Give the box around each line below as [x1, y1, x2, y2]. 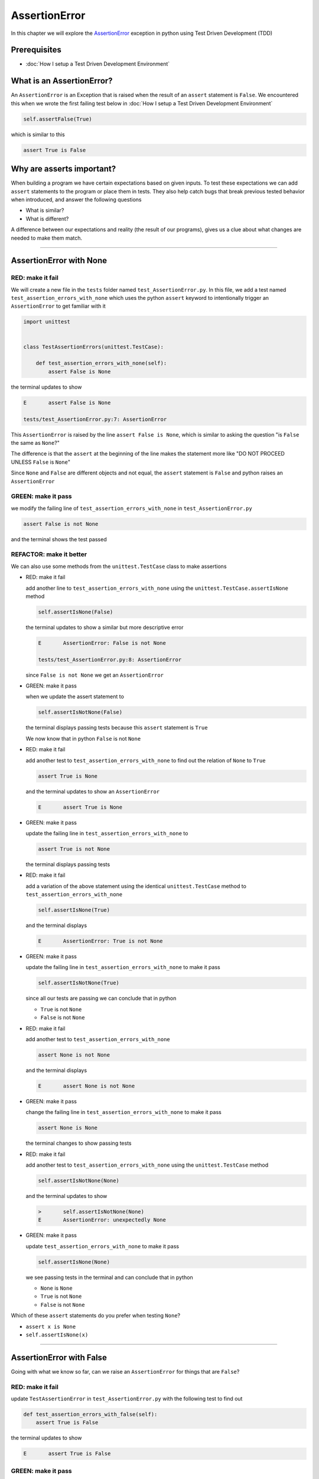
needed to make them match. [11, 234, 83, 241]
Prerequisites [11, 45, 61, 55]
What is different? [25, 215, 69, 222]
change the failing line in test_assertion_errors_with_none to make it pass [25, 1109, 222, 1116]
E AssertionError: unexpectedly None [38, 1216, 167, 1223]
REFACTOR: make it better [11, 550, 87, 558]
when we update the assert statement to [25, 693, 124, 700]
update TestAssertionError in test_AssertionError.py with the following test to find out [11, 1395, 243, 1402]
